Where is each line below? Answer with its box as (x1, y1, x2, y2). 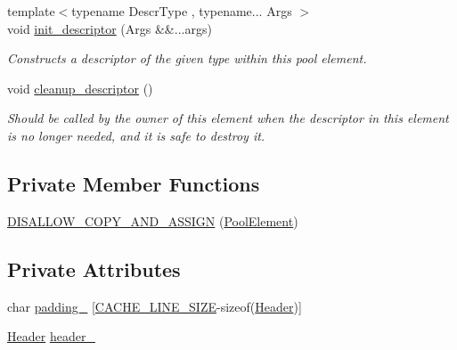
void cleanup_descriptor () (7, 78, 153, 97)
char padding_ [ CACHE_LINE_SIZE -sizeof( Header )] (7, 297, 302, 315)
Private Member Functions (7, 169, 260, 197)
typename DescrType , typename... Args (71, 2, 292, 20)
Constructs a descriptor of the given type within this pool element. (7, 49, 367, 68)
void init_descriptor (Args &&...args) (7, 19, 212, 37)
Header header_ (7, 327, 95, 346)
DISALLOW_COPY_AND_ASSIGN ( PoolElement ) (7, 211, 298, 230)
